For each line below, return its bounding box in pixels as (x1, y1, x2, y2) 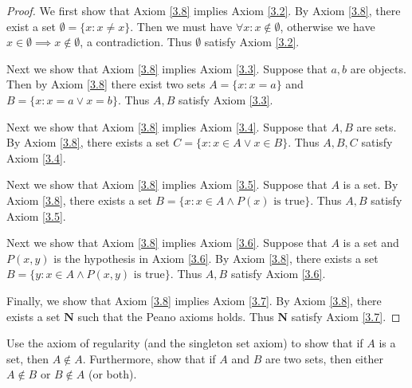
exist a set (6, 18, 56, 34)
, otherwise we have (280, 18, 375, 34)
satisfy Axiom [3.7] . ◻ (291, 308, 401, 324)
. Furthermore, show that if (82, 350, 216, 366)
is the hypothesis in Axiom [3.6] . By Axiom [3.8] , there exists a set (53, 249, 379, 266)
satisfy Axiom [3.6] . (230, 265, 326, 282)
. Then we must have (130, 18, 233, 34)
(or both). (88, 366, 137, 382)
